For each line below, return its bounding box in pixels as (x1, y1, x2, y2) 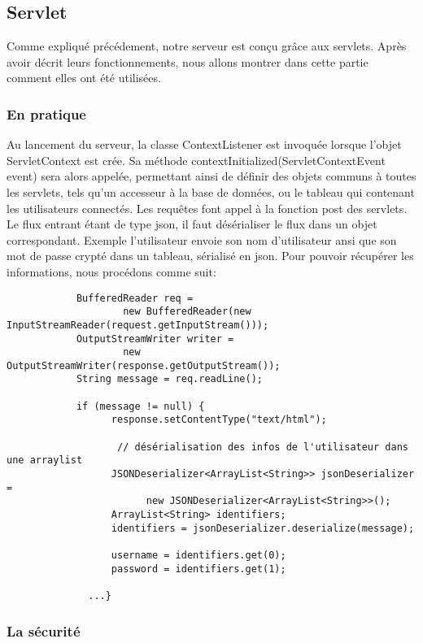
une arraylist (7, 454, 83, 467)
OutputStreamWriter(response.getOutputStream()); (7, 359, 281, 371)
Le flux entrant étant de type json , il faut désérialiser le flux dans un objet (7, 215, 377, 232)
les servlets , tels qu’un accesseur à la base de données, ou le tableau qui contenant (7, 183, 415, 200)
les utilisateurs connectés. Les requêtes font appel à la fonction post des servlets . (7, 199, 408, 216)
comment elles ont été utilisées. (7, 69, 161, 86)
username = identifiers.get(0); (111, 550, 286, 562)
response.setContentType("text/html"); (111, 414, 327, 426)
